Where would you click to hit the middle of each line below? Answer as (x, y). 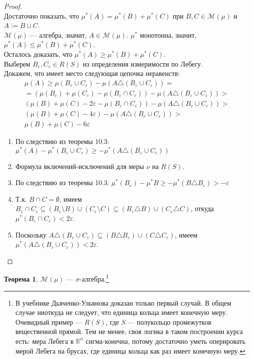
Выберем (17, 63)
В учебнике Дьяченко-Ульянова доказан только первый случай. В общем (123, 302)
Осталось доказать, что (38, 54)
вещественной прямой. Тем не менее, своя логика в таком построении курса (129, 331)
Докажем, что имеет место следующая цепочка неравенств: (92, 73)
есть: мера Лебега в (44, 341)
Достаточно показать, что (42, 15)
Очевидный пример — (49, 322)
